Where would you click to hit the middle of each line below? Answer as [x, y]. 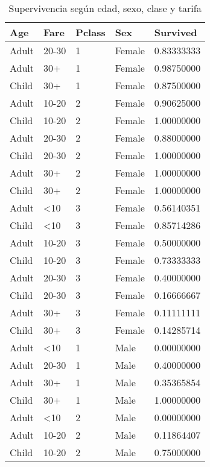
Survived [176, 32]
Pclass [91, 32]
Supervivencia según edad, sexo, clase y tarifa [105, 8]
